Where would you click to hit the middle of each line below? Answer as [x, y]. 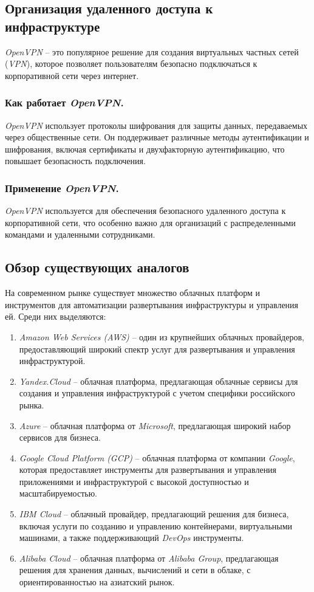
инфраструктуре [53, 26]
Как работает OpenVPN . [64, 102]
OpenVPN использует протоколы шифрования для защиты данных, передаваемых [156, 125]
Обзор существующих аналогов [97, 267]
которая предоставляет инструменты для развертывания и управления [148, 470]
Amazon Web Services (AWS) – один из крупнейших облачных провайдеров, [162, 336]
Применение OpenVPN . [62, 188]
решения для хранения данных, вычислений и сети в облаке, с [135, 570]
